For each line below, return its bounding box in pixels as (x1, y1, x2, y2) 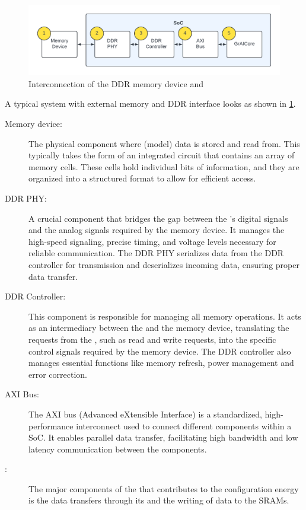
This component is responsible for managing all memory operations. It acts (28, 310, 301, 322)
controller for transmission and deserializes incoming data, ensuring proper (28, 258, 299, 270)
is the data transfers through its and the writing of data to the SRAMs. (28, 494, 289, 506)
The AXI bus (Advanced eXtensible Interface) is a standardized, (28, 407, 262, 420)
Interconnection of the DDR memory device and (28, 77, 204, 90)
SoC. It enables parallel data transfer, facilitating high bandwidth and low (28, 431, 298, 444)
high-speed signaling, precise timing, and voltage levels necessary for (28, 235, 276, 247)
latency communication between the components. (28, 442, 207, 455)
